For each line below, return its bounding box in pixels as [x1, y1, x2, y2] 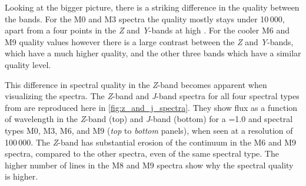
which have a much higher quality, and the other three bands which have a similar [5, 47, 301, 59]
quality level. [5, 58, 51, 70]
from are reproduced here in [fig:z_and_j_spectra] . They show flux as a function [5, 101, 298, 113]
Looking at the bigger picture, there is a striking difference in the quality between [5, 1, 300, 13]
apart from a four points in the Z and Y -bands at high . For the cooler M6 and [5, 24, 290, 36]
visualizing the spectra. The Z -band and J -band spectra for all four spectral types [5, 90, 300, 102]
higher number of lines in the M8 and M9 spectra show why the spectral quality [5, 158, 294, 171]
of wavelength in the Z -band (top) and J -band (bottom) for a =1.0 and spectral [5, 113, 293, 125]
